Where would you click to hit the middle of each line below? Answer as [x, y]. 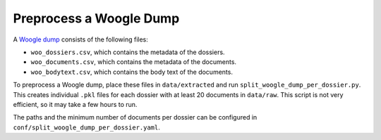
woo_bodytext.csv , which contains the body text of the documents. [132, 72]
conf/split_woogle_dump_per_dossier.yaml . [86, 127]
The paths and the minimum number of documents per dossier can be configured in [135, 117]
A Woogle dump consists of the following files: [80, 39]
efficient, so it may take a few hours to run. [75, 104]
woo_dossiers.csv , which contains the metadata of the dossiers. [128, 52]
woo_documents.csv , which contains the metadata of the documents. [133, 62]
